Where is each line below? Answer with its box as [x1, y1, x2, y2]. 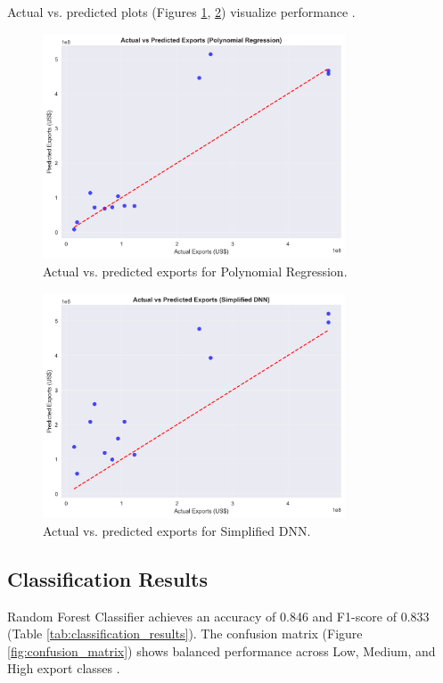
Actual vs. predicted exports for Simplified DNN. [43, 521, 311, 539]
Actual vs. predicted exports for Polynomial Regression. [43, 261, 348, 280]
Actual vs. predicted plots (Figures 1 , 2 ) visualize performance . [7, 3, 356, 21]
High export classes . [7, 659, 120, 678]
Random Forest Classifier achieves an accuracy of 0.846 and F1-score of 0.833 [7, 606, 430, 625]
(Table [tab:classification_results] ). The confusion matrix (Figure [7, 624, 363, 643]
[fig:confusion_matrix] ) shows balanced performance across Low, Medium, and [7, 641, 436, 660]
